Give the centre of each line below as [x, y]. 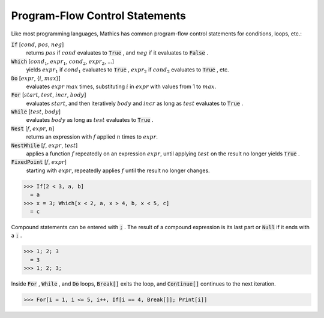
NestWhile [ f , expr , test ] [44, 145]
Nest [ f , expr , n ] [33, 128]
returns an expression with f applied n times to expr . [92, 137]
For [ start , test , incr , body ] [49, 95]
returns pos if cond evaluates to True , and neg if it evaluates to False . [117, 53]
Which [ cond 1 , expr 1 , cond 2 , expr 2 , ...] [62, 62]
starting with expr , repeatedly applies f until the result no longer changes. [118, 170]
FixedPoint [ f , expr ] [39, 162]
